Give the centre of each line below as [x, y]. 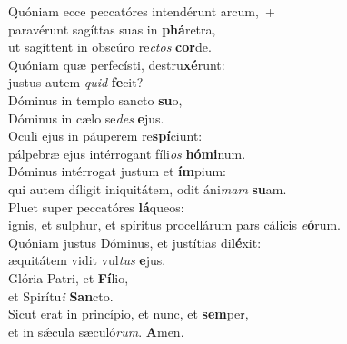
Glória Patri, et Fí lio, [69, 277]
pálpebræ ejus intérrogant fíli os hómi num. [127, 153]
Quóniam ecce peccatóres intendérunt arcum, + [142, 11]
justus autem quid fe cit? [76, 82]
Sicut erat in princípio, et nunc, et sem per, [129, 314]
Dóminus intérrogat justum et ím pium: [118, 171]
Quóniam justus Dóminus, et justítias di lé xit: [135, 242]
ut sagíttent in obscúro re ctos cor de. [110, 47]
